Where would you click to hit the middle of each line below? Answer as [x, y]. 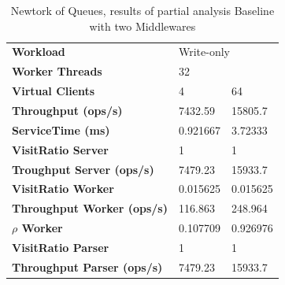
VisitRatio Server [60, 149]
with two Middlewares [142, 26]
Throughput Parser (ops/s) [87, 266]
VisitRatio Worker [63, 189]
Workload [39, 52]
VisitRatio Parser [61, 247]
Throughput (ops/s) [67, 110]
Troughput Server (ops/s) [83, 169]
